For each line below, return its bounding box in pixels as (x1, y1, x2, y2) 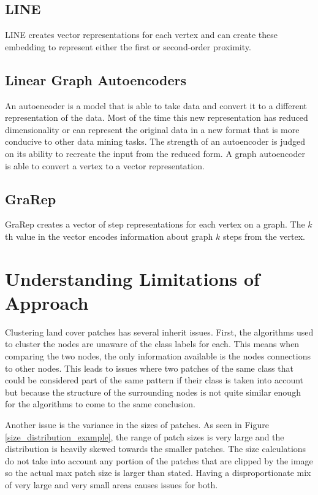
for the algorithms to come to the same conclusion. (5, 397, 195, 410)
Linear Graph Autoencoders (5, 70, 187, 89)
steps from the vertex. (222, 229, 305, 242)
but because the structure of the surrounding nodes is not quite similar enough (5, 385, 301, 398)
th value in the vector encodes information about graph (5, 229, 213, 242)
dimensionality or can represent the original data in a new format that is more (5, 123, 300, 136)
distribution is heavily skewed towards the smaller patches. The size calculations (5, 442, 306, 455)
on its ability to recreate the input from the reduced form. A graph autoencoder (5, 147, 305, 159)
